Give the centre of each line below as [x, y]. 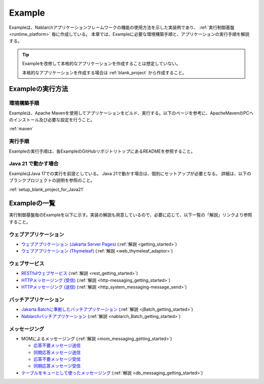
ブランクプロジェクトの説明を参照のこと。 [52, 181]
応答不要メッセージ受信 [57, 359]
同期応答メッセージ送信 [57, 352]
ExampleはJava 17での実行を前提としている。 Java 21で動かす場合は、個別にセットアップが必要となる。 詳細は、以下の [130, 173]
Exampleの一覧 [32, 203]
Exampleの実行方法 [39, 89]
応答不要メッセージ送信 [57, 345]
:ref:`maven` [21, 129]
